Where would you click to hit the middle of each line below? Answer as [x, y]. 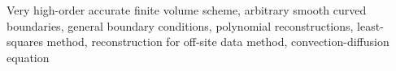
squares [25, 42]
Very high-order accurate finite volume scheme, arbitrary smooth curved [187, 10]
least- [370, 25]
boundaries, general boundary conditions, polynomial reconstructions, [180, 25]
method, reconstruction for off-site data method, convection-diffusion [218, 42]
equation [28, 57]
